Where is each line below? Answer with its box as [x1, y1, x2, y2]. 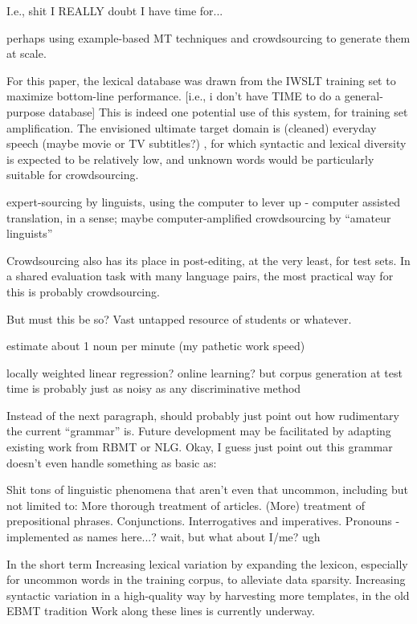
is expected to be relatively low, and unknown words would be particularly [6, 150, 374, 167]
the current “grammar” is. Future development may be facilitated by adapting [6, 422, 391, 439]
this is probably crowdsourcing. [6, 283, 160, 300]
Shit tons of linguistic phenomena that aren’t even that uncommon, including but [6, 481, 408, 498]
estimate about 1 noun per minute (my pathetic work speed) [6, 337, 305, 354]
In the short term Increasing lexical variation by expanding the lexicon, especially [6, 555, 408, 572]
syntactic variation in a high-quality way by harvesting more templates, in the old [6, 586, 410, 603]
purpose [6, 103, 45, 120]
